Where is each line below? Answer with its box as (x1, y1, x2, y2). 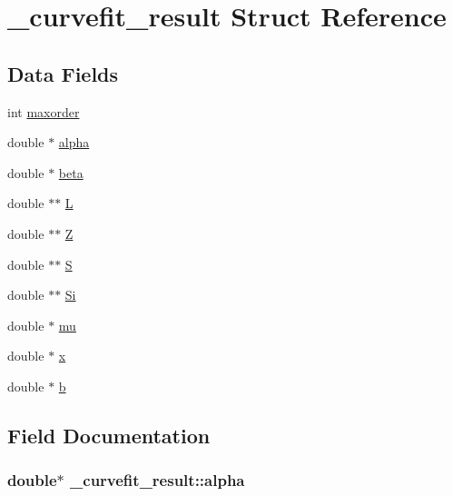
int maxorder (7, 102, 80, 121)
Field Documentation (7, 421, 211, 449)
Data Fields (7, 59, 119, 87)
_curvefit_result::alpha (70, 469, 245, 491)
